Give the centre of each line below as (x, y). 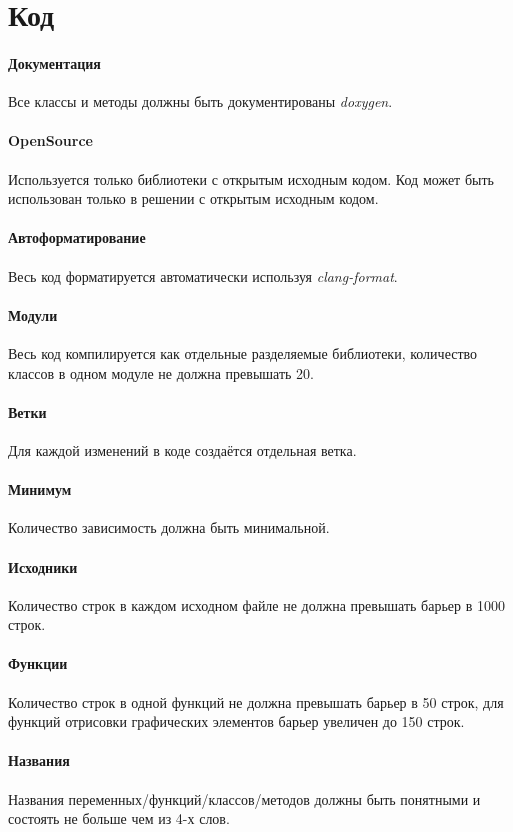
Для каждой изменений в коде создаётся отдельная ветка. (182, 449)
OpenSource (50, 140)
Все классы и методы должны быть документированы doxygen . (200, 101)
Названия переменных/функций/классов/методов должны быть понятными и (244, 798)
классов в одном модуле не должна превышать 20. (161, 372)
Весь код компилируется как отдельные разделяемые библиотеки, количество (243, 352)
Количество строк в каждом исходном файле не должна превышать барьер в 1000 (256, 604)
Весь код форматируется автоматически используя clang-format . (203, 275)
